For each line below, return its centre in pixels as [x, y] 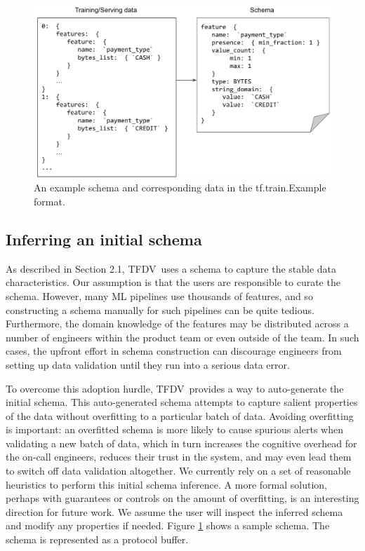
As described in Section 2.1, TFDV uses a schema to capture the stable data [171, 268]
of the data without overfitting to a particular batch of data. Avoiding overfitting [180, 415]
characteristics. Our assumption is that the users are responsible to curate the [173, 282]
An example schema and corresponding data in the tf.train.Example [180, 188]
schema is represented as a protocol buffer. [97, 539]
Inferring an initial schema [104, 239]
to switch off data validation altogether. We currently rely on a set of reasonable [178, 471]
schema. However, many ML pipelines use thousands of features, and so [159, 295]
